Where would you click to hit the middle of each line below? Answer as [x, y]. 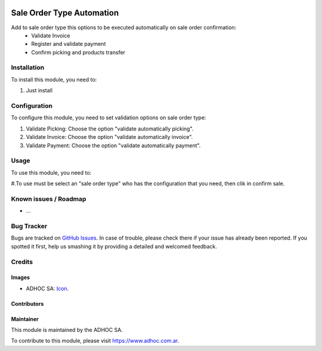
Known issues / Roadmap [49, 198]
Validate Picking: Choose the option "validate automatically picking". [110, 129]
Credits [22, 262]
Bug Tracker [29, 226]
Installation [28, 67]
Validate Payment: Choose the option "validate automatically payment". [113, 145]
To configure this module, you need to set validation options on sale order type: [109, 118]
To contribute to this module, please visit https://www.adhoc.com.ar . [95, 341]
